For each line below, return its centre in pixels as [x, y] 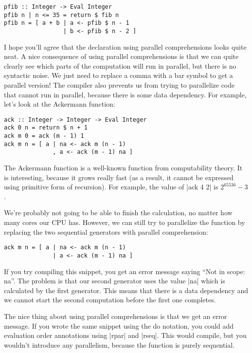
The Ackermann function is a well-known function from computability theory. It [123, 168]
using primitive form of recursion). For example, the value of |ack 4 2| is [111, 187]
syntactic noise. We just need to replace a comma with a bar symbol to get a [118, 75]
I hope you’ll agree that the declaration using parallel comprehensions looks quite [125, 46]
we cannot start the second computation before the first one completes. [110, 300]
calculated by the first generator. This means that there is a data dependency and [126, 290]
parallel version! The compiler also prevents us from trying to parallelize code [119, 85]
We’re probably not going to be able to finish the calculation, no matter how [118, 213]
